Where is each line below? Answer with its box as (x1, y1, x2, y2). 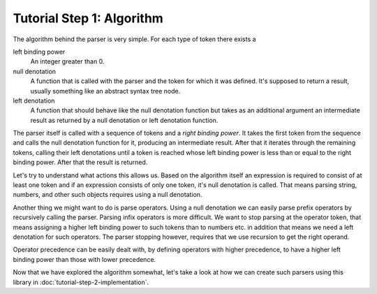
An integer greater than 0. (30, 57, 105, 66)
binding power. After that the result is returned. (13, 158, 148, 167)
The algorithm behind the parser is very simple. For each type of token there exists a (13, 35, 256, 43)
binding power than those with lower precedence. (13, 255, 156, 263)
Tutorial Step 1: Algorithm (13, 10, 163, 26)
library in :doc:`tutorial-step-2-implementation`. (13, 278, 149, 286)
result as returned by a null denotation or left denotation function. (30, 116, 219, 124)
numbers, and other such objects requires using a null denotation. (13, 191, 202, 199)
